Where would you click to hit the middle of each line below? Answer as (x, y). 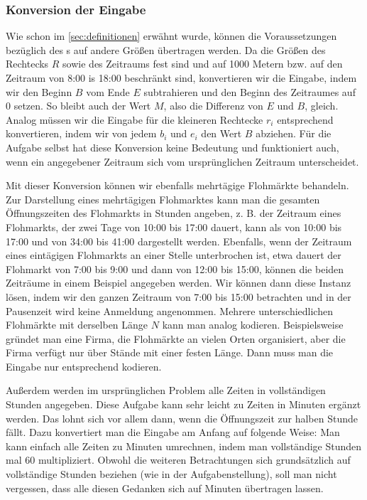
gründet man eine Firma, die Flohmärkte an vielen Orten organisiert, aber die (176, 338)
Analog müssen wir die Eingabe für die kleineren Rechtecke (135, 119)
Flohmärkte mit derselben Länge (77, 325)
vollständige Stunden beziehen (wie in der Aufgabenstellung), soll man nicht (171, 474)
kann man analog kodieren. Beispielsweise (253, 325)
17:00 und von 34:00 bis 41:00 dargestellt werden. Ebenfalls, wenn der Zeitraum (179, 241)
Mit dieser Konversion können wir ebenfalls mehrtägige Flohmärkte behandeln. (177, 185)
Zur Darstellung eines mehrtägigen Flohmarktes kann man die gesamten (163, 199)
